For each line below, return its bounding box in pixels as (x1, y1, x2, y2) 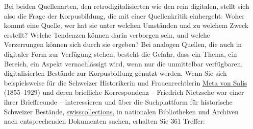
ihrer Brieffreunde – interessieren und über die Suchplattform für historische (4, 96, 233, 107)
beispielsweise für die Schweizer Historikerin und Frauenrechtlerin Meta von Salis (4, 77, 247, 87)
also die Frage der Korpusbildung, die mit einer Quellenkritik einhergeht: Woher (4, 10, 245, 21)
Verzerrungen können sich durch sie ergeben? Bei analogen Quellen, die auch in (4, 39, 242, 49)
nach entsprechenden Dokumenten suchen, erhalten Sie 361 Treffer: (4, 116, 205, 126)
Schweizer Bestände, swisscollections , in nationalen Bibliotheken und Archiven (4, 106, 239, 116)
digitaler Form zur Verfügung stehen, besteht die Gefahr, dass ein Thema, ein (4, 48, 237, 59)
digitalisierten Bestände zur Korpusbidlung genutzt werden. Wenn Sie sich (4, 68, 227, 78)
